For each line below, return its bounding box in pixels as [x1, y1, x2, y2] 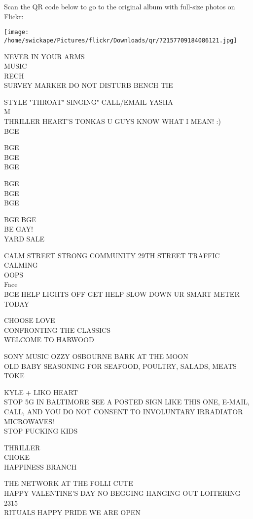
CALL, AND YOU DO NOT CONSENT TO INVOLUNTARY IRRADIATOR [4, 406, 243, 416]
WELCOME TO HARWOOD [4, 334, 94, 345]
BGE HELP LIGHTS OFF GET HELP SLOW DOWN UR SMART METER [4, 288, 240, 299]
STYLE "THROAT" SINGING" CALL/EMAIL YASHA [4, 96, 173, 107]
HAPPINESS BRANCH [4, 461, 77, 472]
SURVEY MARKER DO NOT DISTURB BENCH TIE [4, 80, 173, 90]
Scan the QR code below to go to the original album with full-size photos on [4, 1, 235, 11]
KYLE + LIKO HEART [4, 387, 78, 397]
